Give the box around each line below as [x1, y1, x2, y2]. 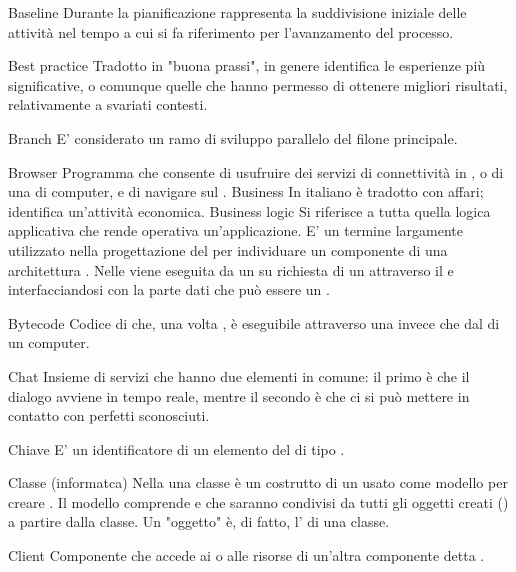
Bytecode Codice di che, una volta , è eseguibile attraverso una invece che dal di [8, 312, 500, 333]
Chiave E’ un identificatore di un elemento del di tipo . [8, 438, 345, 459]
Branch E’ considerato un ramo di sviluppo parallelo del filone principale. [8, 127, 458, 148]
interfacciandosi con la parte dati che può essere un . [8, 279, 330, 300]
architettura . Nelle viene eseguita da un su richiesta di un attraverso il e [8, 259, 454, 280]
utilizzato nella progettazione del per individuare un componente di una [8, 239, 448, 260]
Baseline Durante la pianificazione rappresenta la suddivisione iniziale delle [8, 2, 467, 22]
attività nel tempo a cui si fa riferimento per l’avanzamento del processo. [8, 21, 454, 42]
